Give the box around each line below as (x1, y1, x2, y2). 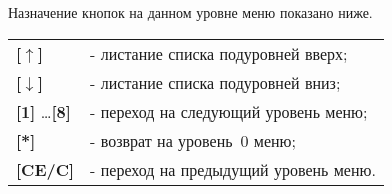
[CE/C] (16, 157, 75, 181)
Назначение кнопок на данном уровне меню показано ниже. (8, 2, 373, 22)
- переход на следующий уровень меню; (90, 99, 368, 123)
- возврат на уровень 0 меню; (90, 128, 297, 152)
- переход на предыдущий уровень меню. (90, 157, 376, 181)
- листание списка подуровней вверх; (90, 41, 348, 65)
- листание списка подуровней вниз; (90, 70, 341, 94)
